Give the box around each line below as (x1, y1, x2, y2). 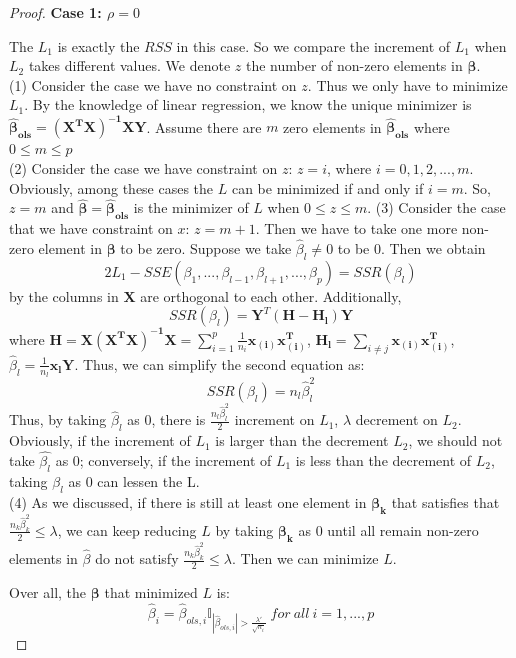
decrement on (355, 409, 438, 430)
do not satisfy (95, 548, 179, 569)
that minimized (104, 581, 198, 602)
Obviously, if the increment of (9, 430, 191, 451)
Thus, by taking (9, 409, 107, 430)
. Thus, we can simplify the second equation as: (74, 353, 365, 374)
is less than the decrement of (295, 449, 472, 470)
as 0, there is (127, 409, 206, 430)
